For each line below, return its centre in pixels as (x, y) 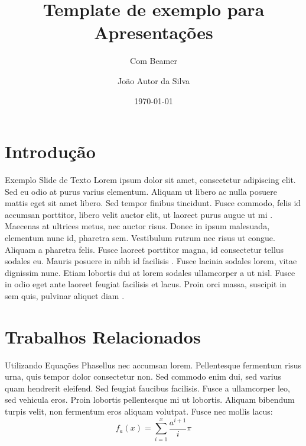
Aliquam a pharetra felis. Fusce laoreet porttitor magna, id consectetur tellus (144, 249)
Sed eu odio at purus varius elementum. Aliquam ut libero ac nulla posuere (141, 191)
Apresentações (154, 32)
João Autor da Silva (154, 80)
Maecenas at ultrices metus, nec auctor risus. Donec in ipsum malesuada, (137, 226)
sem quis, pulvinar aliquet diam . (65, 295)
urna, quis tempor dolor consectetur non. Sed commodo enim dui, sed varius (143, 376)
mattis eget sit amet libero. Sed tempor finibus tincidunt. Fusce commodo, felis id (153, 203)
